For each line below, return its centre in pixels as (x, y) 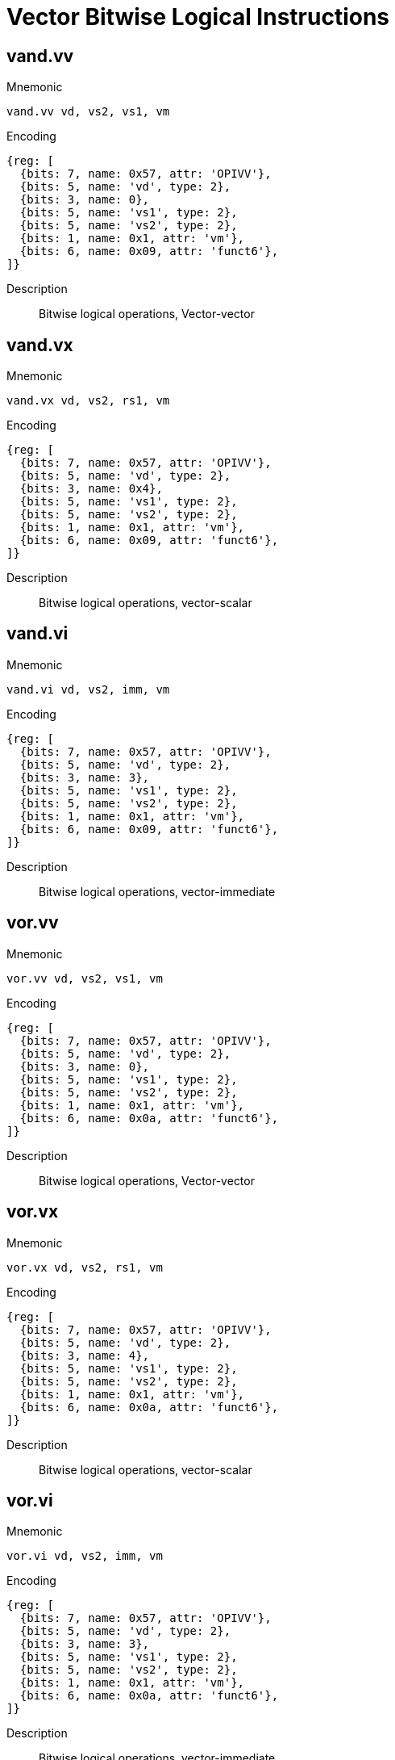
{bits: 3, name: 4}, (85, 1355)
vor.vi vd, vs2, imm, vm (85, 1556)
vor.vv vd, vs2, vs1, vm (85, 978)
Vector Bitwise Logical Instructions (198, 17)
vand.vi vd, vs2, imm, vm (88, 689)
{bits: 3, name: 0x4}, (91, 489)
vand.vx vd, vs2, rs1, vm (88, 401)
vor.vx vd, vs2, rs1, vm (85, 1267)
